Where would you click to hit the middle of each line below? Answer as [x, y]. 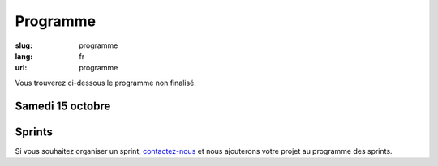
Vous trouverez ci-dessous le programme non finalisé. [105, 83]
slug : [24, 45]
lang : [24, 56]
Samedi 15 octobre [63, 106]
